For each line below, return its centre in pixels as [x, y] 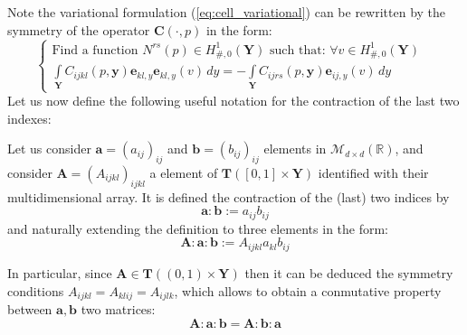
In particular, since [60, 272]
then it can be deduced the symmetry [349, 272]
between [30, 308]
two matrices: [118, 308]
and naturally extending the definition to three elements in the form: [198, 228]
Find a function [95, 50]
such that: [298, 50]
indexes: [29, 118]
